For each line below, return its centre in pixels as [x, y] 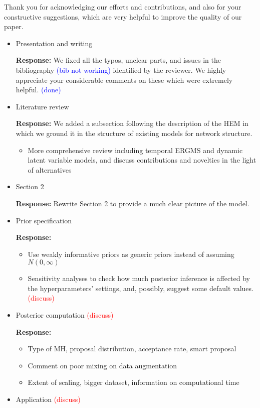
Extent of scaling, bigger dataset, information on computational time [134, 382]
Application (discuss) [48, 399]
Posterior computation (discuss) [65, 315]
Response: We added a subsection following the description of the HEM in [132, 123]
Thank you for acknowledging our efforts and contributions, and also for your [123, 7]
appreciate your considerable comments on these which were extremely [124, 80]
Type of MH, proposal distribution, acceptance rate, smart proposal [132, 349]
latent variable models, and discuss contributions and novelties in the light [142, 160]
